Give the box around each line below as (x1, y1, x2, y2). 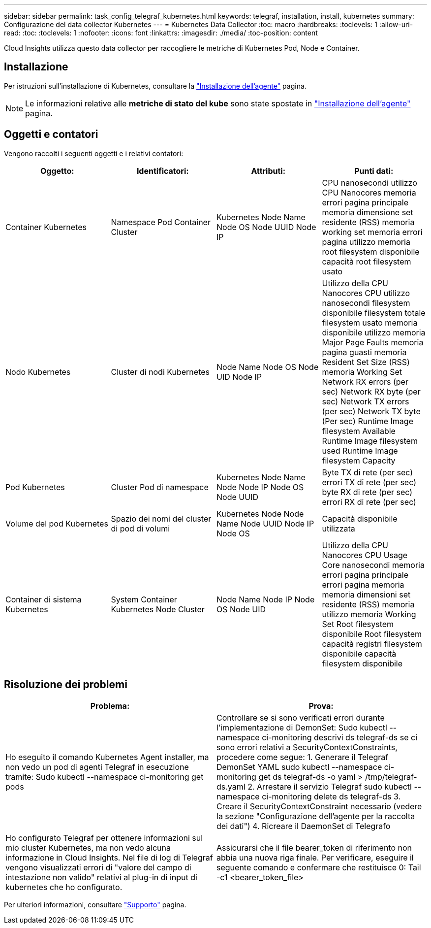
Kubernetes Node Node (216, 508, 304, 519)
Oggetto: (40, 166, 74, 176)
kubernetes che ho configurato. (5, 882, 123, 892)
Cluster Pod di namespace (111, 482, 209, 492)
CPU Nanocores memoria (322, 187, 416, 198)
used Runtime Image (322, 445, 398, 456)
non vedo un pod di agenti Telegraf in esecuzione (5, 762, 189, 772)
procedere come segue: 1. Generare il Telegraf (216, 752, 389, 762)
